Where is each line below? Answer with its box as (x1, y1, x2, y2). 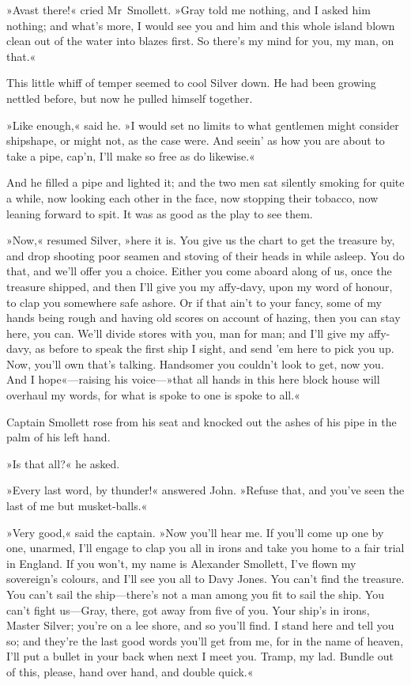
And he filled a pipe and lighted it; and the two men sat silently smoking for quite (6, 174, 405, 191)
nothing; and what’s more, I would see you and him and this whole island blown (6, 17, 395, 33)
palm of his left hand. (6, 429, 111, 445)
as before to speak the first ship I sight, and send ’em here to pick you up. (35, 340, 394, 357)
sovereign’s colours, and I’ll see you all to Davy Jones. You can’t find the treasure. (6, 570, 405, 587)
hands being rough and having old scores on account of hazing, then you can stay (6, 309, 401, 326)
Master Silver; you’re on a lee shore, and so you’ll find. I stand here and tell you (6, 617, 394, 634)
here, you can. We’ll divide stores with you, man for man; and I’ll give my (6, 324, 365, 341)
